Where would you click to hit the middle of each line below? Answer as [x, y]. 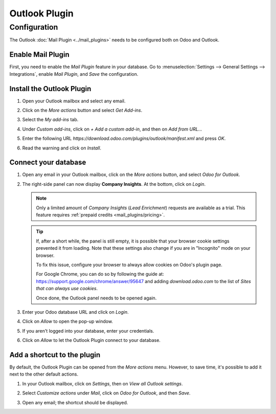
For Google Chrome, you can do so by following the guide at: [100, 274]
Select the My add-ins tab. [50, 120]
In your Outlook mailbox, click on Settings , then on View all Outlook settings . [102, 383]
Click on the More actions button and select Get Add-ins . [82, 110]
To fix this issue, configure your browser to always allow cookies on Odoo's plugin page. [129, 265]
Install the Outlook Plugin [50, 89]
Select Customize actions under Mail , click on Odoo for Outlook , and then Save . [107, 393]
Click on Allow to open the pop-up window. [68, 321]
